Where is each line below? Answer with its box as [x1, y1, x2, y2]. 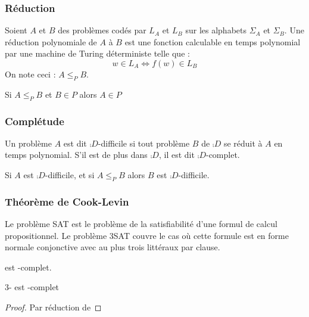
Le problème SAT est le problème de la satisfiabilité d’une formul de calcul [5, 217, 277, 230]
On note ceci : [5, 68, 56, 80]
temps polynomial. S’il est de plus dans [5, 148, 148, 161]
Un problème [5, 136, 52, 149]
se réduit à [223, 136, 263, 149]
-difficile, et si [45, 169, 95, 181]
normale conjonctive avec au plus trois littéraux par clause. [5, 241, 220, 253]
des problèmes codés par [58, 24, 146, 36]
